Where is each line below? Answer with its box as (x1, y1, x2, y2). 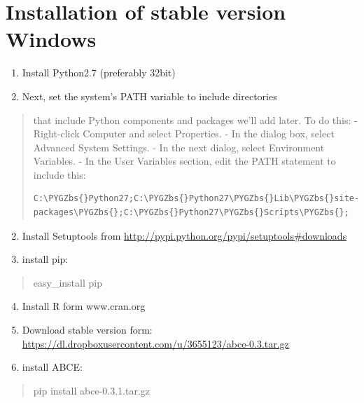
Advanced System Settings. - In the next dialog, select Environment (33, 139, 325, 154)
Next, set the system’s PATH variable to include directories (22, 88, 277, 103)
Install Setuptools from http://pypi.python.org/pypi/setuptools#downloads (22, 228, 347, 243)
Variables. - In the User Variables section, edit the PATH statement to (33, 153, 336, 168)
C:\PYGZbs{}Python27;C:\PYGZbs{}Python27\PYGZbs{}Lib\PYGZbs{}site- (33, 193, 360, 204)
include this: (33, 167, 86, 182)
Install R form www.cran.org (22, 299, 146, 313)
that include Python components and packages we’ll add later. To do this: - (33, 112, 358, 127)
